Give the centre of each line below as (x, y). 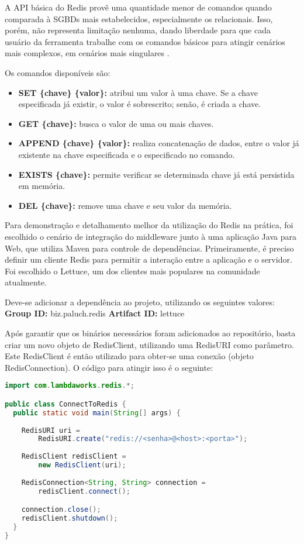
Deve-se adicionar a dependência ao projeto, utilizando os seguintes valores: (140, 302)
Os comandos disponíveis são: (58, 72)
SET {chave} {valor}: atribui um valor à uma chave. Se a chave (138, 92)
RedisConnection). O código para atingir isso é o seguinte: (109, 367)
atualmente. (26, 282)
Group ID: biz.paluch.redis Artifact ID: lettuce (95, 313)
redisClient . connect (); (84, 491)
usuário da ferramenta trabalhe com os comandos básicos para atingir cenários (145, 41)
